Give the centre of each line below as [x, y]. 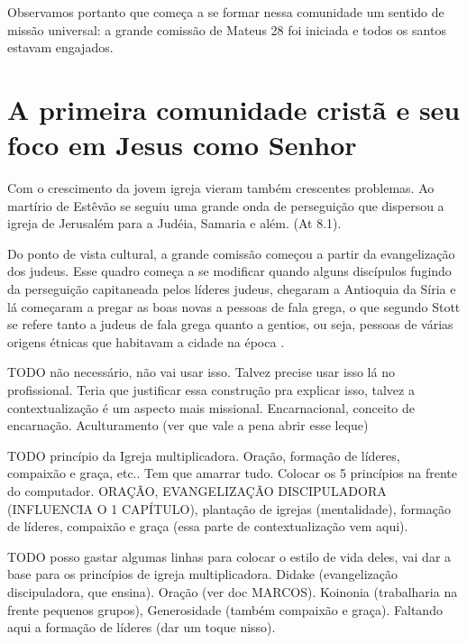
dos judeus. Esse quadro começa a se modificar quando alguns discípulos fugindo [229, 271]
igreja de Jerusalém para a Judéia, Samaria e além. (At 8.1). [174, 223]
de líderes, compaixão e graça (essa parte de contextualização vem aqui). [208, 526]
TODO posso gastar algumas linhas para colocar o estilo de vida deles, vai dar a [229, 556]
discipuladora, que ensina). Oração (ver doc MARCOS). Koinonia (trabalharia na [233, 591]
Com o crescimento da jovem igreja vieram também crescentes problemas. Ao [221, 188]
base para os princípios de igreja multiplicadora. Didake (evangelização [203, 574]
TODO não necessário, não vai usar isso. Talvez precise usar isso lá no [201, 372]
